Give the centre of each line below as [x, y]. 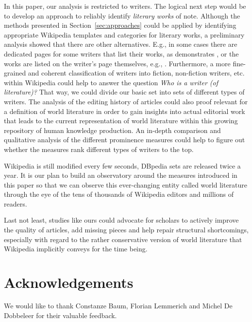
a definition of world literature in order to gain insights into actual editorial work [125, 111]
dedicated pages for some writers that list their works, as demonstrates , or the [121, 53]
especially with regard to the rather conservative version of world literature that [123, 239]
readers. [16, 203]
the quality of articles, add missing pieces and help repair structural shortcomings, [126, 230]
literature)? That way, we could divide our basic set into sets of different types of [124, 92]
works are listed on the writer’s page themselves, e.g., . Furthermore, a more [117, 63]
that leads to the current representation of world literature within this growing [121, 121]
